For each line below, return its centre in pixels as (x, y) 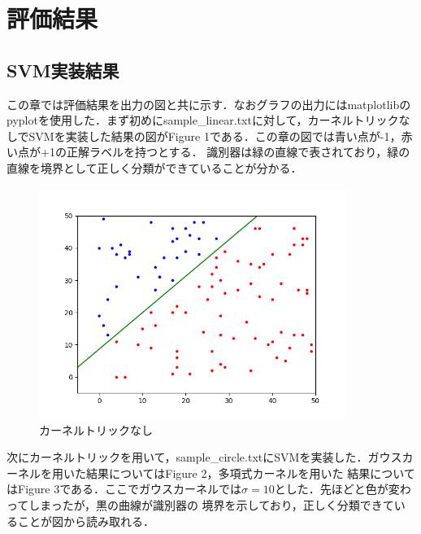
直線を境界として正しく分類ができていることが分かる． (154, 167)
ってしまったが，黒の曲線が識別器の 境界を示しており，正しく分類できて (200, 504)
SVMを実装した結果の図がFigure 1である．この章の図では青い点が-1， (215, 136)
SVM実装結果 (63, 70)
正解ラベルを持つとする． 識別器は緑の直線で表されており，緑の (238, 152)
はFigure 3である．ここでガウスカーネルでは (124, 489)
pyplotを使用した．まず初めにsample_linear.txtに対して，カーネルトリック (203, 120)
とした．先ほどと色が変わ (343, 489)
